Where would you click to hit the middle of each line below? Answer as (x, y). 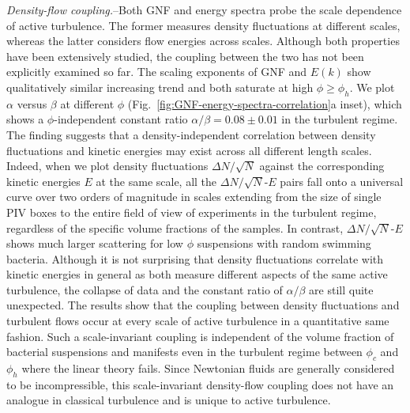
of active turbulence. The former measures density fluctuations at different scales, (203, 25)
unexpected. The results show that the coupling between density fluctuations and (203, 305)
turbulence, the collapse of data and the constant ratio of (145, 289)
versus (32, 103)
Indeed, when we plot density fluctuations (107, 166)
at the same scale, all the (156, 181)
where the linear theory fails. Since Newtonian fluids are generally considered (208, 368)
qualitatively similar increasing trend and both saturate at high (160, 87)
